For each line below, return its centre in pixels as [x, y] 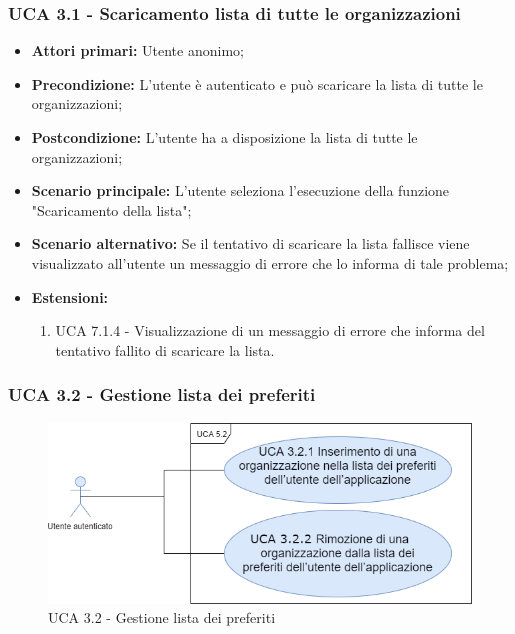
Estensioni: [70, 296]
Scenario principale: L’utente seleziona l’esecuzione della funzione [240, 190]
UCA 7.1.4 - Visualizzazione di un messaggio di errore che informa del [270, 330]
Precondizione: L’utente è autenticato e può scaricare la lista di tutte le [257, 83]
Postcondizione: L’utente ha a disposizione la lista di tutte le [224, 137]
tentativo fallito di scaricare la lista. [165, 349]
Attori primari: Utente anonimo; [137, 50]
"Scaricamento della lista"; [111, 209]
